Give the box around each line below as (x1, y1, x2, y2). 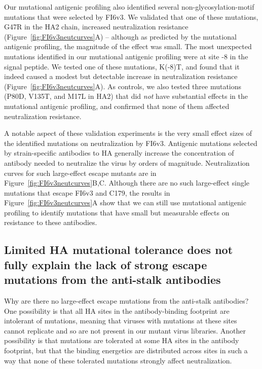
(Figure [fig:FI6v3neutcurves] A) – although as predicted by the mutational (4, 31, 237, 42)
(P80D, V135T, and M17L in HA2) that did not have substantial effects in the (4, 91, 248, 101)
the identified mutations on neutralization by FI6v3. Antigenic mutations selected (4, 137, 257, 148)
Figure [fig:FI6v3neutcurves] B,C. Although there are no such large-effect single (4, 177, 250, 188)
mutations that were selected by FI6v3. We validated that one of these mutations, (4, 11, 258, 22)
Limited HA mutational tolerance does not (4, 242, 233, 257)
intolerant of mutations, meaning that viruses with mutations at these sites (4, 315, 237, 326)
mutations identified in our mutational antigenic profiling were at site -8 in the (4, 51, 248, 61)
